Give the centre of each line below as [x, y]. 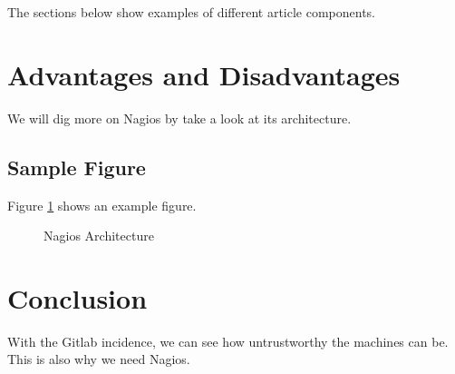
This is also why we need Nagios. [99, 359]
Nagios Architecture [99, 236]
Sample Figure [77, 167]
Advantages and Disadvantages [204, 74]
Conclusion [77, 297]
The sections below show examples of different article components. [192, 12]
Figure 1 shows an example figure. [102, 205]
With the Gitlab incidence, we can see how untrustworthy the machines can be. [228, 341]
